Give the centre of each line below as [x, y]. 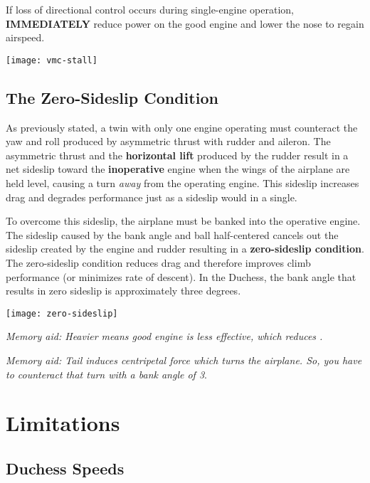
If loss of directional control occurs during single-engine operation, [150, 9]
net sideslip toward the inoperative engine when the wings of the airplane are [178, 169]
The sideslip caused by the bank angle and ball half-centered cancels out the [172, 234]
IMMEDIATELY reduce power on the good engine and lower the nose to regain [185, 23]
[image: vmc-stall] [52, 60]
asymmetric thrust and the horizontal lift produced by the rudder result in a [177, 155]
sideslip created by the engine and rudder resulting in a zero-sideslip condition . [185, 249]
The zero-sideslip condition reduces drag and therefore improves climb [158, 262]
